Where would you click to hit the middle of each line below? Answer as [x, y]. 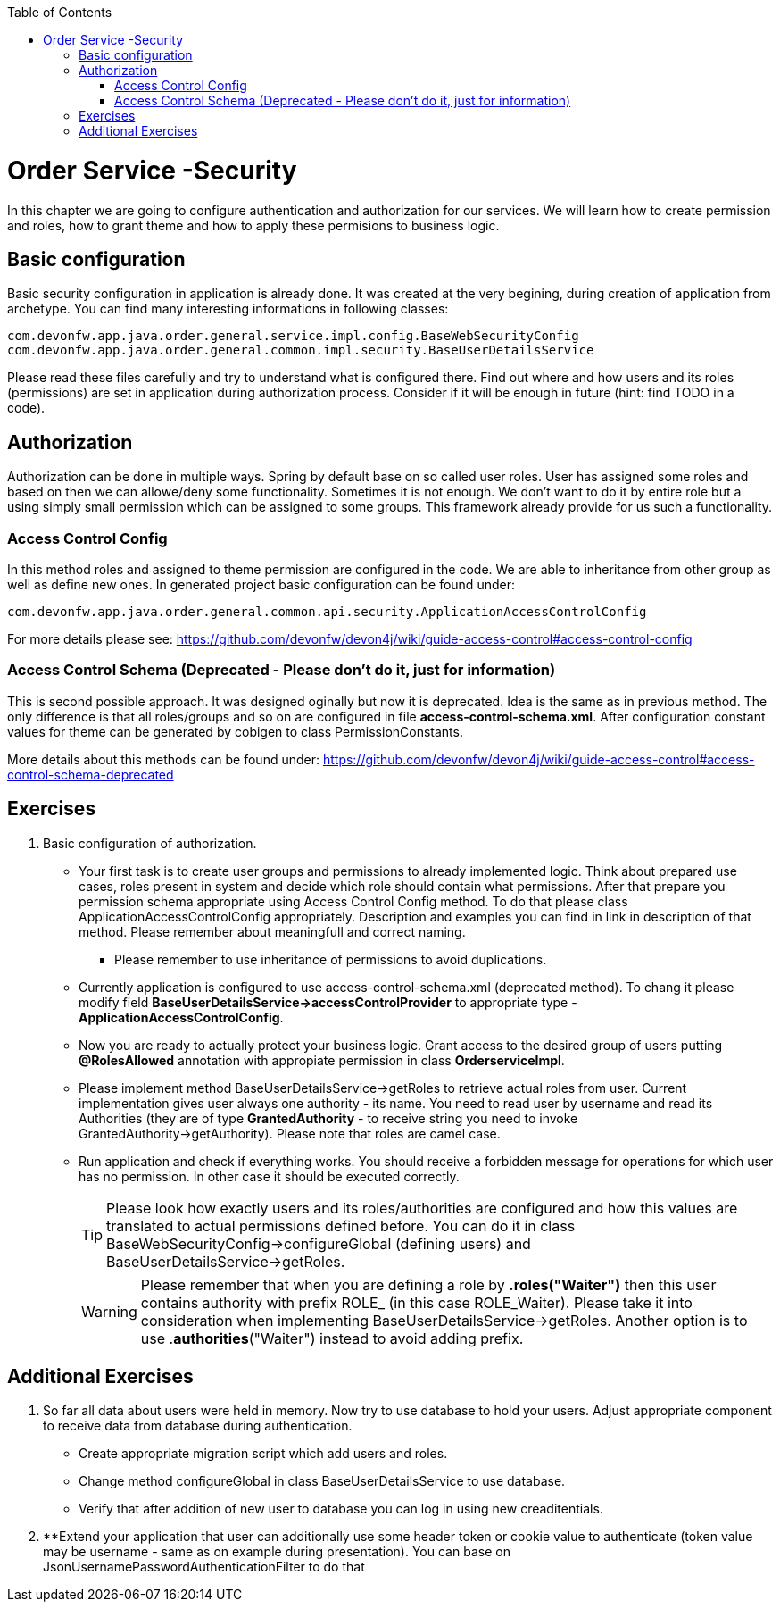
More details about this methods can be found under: [163, 759]
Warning [109, 1311]
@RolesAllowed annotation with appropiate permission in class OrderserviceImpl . [322, 1060]
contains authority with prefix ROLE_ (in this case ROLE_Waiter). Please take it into [416, 1302]
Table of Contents [60, 12]
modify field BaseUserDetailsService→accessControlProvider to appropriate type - [328, 1002]
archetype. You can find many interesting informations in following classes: [228, 309]
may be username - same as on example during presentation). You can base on [277, 1552]
